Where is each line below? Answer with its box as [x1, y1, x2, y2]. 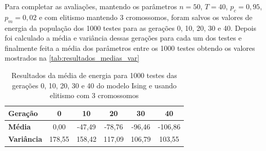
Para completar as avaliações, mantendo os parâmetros [5, 1, 177, 11]
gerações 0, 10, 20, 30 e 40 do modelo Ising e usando [12, 80, 177, 90]
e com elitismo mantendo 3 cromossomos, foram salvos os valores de [39, 11, 253, 22]
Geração [8, 107, 38, 118]
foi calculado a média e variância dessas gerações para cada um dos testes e [5, 32, 242, 43]
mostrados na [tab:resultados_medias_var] [5, 52, 140, 63]
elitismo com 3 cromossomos [50, 90, 139, 101]
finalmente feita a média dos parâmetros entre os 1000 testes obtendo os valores [5, 42, 255, 53]
